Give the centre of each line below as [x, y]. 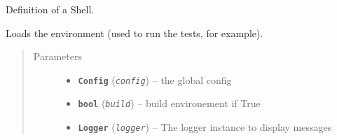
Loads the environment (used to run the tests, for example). [135, 33]
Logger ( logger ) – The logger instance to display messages [205, 127]
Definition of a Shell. [50, 9]
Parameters [57, 56]
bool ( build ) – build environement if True [169, 103]
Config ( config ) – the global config [155, 79]
